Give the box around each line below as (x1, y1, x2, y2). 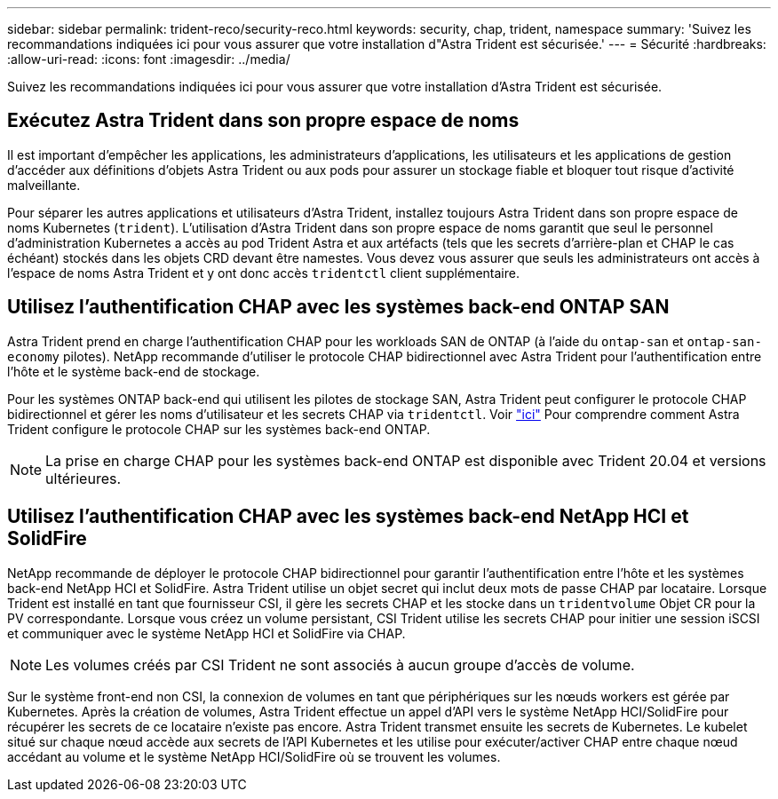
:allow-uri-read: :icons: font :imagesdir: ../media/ (7, 51, 290, 67)
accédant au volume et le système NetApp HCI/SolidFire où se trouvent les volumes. (7, 748, 501, 764)
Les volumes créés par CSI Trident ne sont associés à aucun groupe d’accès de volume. (45, 655, 635, 674)
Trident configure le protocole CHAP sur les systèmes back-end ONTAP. (7, 421, 431, 437)
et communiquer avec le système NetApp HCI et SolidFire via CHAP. (7, 625, 406, 641)
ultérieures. (45, 469, 122, 487)
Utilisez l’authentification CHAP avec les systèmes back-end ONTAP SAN (7, 296, 670, 319)
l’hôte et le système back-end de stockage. (7, 363, 260, 379)
